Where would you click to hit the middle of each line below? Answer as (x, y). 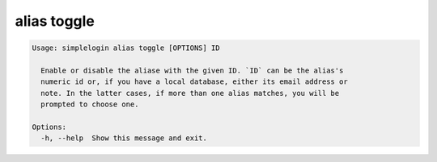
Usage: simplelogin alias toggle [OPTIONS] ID (126, 48)
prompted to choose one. (90, 104)
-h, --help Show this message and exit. (124, 138)
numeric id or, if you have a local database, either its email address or (194, 82)
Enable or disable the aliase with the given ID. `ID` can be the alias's (192, 70)
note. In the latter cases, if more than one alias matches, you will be (190, 93)
